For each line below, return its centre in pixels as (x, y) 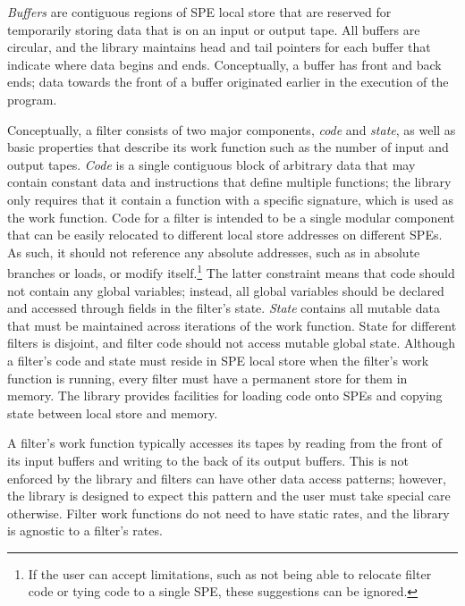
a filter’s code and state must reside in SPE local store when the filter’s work (218, 360)
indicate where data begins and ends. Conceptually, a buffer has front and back (224, 64)
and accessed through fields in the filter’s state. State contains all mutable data (224, 308)
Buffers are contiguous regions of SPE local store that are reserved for (199, 12)
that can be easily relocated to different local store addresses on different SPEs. (225, 235)
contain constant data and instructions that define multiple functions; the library (229, 182)
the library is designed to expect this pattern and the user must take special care (229, 496)
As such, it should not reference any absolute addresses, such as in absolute (214, 252)
